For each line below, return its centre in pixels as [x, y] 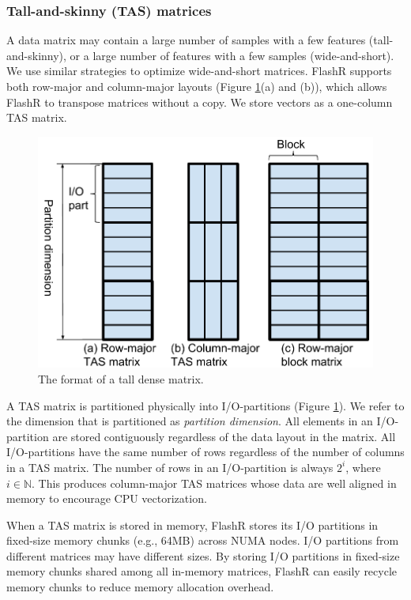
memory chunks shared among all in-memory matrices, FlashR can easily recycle [202, 571]
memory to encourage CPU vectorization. [107, 498]
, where [363, 467]
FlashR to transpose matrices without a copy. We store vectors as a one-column [200, 102]
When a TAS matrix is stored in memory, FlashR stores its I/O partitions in [192, 525]
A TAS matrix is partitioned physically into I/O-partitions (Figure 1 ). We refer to [205, 405]
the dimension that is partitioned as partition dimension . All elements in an [190, 421]
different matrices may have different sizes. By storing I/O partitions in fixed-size [203, 555]
